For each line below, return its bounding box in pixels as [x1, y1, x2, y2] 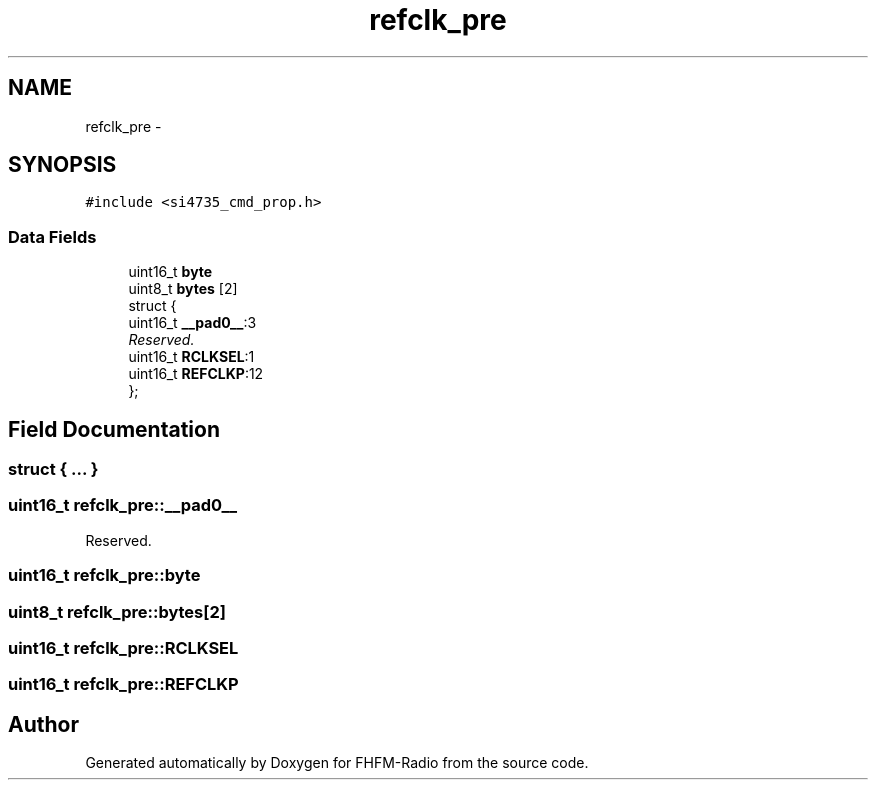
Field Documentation [8, 416, 220, 442]
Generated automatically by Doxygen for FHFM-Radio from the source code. [85, 754, 589, 772]
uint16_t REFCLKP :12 [128, 365, 264, 383]
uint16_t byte [128, 263, 213, 281]
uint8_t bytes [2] [128, 280, 238, 298]
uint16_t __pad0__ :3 [128, 314, 257, 332]
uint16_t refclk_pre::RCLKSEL [8, 637, 239, 658]
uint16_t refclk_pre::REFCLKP [8, 674, 239, 695]
